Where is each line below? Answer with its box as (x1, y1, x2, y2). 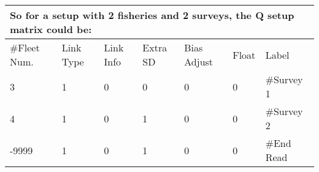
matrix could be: (10, 22, 92, 36)
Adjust (184, 54, 213, 69)
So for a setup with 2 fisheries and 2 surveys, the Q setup (10, 8, 294, 22)
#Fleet (10, 40, 40, 54)
